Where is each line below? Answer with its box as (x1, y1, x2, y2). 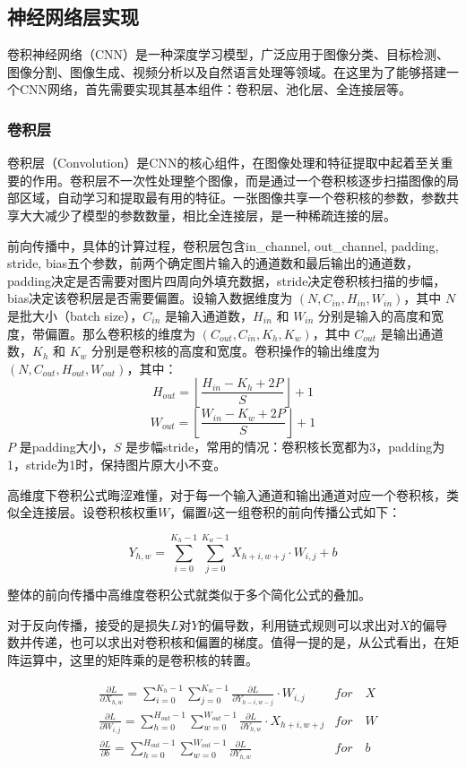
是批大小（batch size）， (7, 306, 143, 324)
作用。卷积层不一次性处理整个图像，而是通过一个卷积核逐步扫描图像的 (31, 170, 446, 189)
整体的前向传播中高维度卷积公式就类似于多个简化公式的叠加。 (7, 585, 371, 604)
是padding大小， (19, 437, 114, 456)
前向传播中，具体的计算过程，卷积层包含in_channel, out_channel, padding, (7, 236, 439, 255)
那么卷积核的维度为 (82, 324, 195, 342)
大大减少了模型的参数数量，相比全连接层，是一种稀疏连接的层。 (19, 205, 396, 224)
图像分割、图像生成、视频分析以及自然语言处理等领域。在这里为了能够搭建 (7, 62, 446, 81)
